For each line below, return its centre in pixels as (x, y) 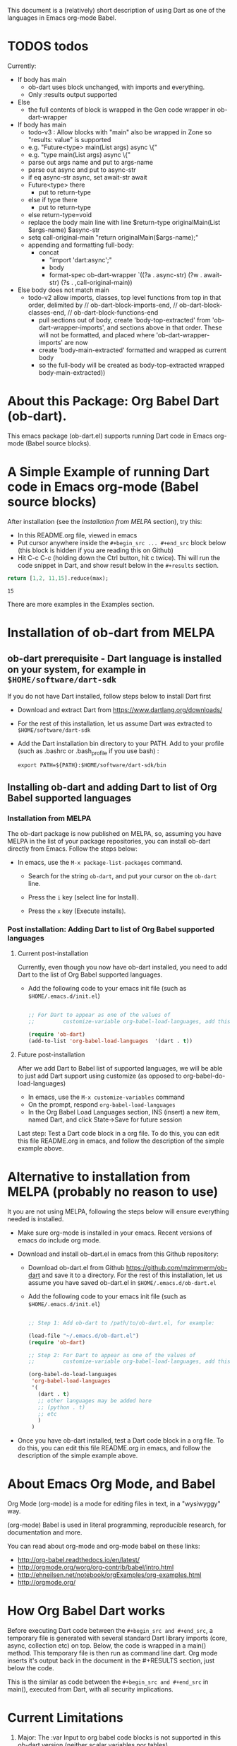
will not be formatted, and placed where (97, 334)
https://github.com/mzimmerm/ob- (177, 1267)
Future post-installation (51, 1054)
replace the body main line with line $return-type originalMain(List (124, 222)
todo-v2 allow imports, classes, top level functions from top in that (124, 297)
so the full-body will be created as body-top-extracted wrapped (132, 365)
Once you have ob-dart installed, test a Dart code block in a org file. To (121, 1441)
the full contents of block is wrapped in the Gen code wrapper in (122, 110)
